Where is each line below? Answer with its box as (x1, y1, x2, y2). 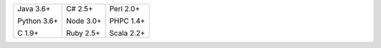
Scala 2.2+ (109, 29, 145, 38)
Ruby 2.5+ (66, 29, 101, 38)
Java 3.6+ (17, 4, 51, 13)
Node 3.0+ (66, 16, 102, 26)
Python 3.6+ (17, 16, 59, 26)
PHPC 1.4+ (109, 16, 145, 26)
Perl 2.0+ (109, 4, 140, 13)
